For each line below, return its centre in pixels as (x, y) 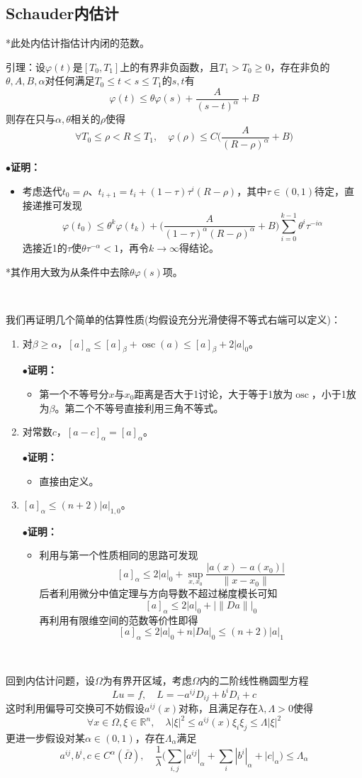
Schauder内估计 (62, 13)
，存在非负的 (300, 66)
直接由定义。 (69, 480)
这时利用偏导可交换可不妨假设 (75, 708)
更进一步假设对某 (45, 737)
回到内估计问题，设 (50, 680)
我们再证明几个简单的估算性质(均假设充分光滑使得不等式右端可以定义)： (173, 319)
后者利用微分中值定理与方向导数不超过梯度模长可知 (158, 593)
